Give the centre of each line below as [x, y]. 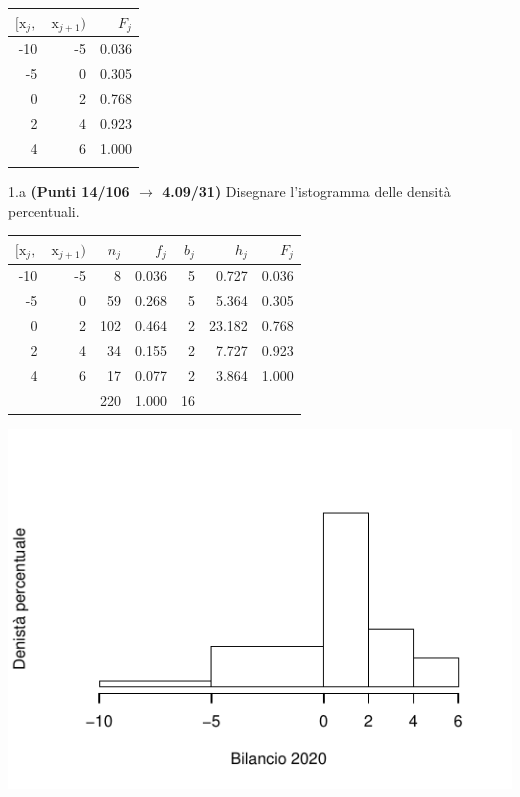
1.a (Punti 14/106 [69, 190]
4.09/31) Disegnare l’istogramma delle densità [306, 190]
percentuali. [44, 210]
